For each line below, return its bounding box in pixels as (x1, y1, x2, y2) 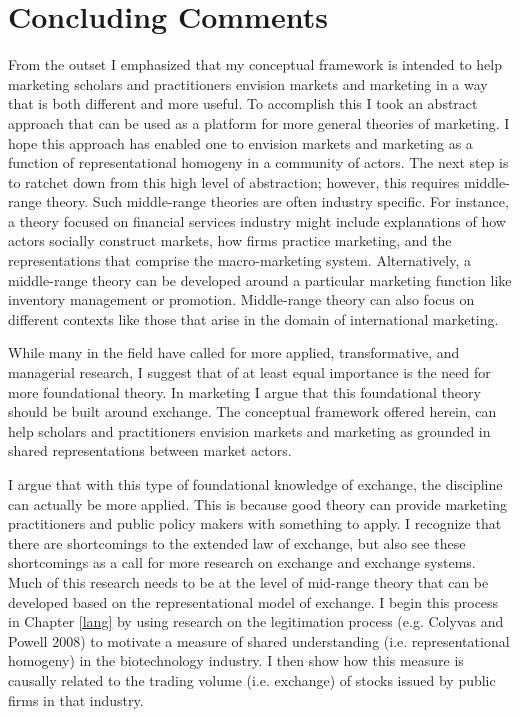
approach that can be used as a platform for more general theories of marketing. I (8, 112, 510, 133)
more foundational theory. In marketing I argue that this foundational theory (8, 381, 481, 402)
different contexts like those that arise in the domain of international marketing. (8, 308, 499, 329)
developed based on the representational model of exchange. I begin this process (8, 591, 499, 612)
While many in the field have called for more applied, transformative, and (8, 342, 460, 363)
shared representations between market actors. (8, 440, 292, 461)
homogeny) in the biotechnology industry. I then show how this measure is (8, 650, 464, 671)
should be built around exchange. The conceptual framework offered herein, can (8, 401, 497, 422)
